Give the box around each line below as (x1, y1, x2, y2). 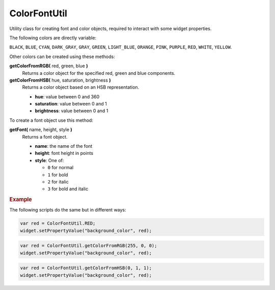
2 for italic (47, 178, 69, 184)
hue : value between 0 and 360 (35, 93, 100, 99)
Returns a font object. (22, 134, 68, 140)
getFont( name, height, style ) (9, 126, 72, 133)
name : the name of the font (35, 143, 93, 149)
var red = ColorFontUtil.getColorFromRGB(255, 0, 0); (20, 243, 157, 249)
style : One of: (35, 157, 64, 163)
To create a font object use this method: (9, 117, 94, 123)
